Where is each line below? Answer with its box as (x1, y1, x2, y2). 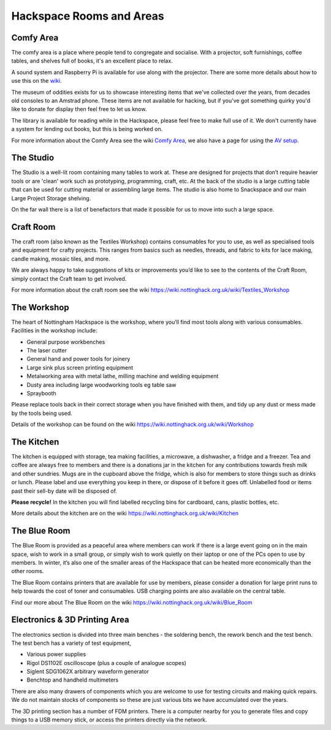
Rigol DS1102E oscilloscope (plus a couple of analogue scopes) (26, 659, 187, 666)
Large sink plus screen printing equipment (26, 363, 134, 371)
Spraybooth (26, 389, 56, 397)
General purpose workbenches (26, 338, 105, 346)
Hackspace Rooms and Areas (11, 9, 165, 23)
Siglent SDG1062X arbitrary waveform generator (26, 668, 150, 675)
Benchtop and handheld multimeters (26, 676, 119, 683)
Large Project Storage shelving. (11, 194, 91, 202)
